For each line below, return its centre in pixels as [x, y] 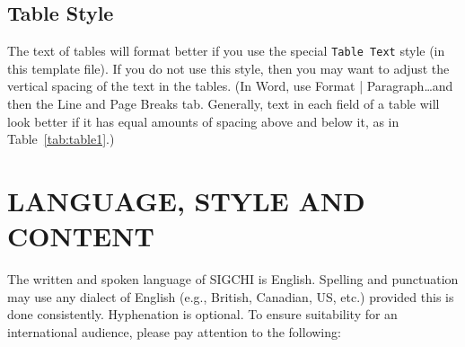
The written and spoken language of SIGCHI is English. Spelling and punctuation [233, 279]
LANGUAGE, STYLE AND [186, 201]
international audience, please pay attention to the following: [174, 331]
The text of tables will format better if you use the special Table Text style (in [226, 51]
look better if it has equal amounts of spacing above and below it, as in [203, 121]
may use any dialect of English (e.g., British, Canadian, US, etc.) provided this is [231, 296]
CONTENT [81, 236]
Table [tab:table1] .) [61, 139]
